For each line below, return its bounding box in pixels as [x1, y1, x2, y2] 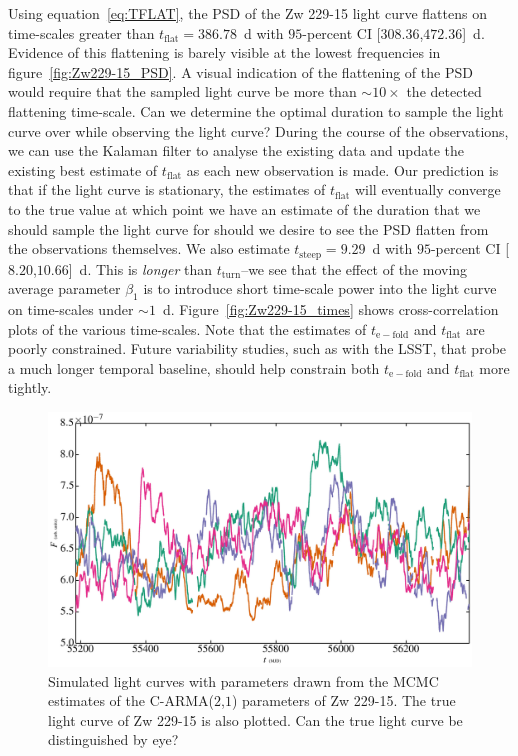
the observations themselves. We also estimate [8, 238, 290, 259]
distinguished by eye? [48, 729, 179, 750]
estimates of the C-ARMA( [48, 690, 214, 711]
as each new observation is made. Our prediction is [186, 159, 499, 180]
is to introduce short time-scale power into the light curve [143, 278, 497, 299]
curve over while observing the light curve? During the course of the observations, [8, 120, 509, 141]
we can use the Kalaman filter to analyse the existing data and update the [8, 140, 465, 161]
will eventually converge [354, 179, 501, 200]
